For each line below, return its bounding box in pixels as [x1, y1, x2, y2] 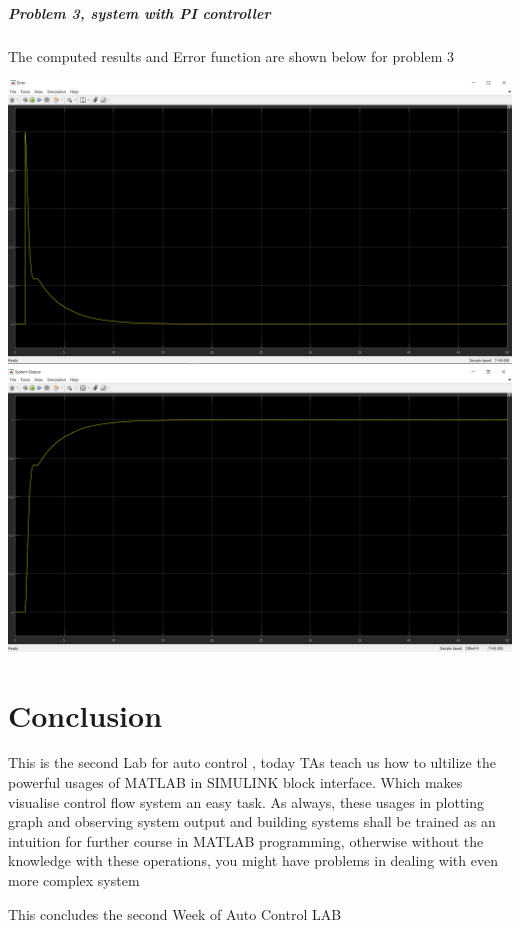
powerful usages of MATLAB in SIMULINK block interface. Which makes [8, 772, 463, 793]
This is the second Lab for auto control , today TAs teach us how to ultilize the [8, 752, 496, 773]
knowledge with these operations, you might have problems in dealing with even [8, 850, 498, 871]
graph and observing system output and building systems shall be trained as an [8, 811, 496, 832]
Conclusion [8, 694, 163, 735]
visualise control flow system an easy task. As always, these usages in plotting [8, 791, 485, 812]
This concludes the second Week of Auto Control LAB [8, 903, 342, 924]
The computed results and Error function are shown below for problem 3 [8, 45, 454, 66]
